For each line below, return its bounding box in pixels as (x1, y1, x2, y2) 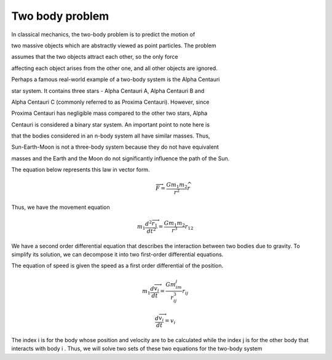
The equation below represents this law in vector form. (11, 166, 150, 173)
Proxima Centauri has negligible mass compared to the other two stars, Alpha (11, 109, 208, 117)
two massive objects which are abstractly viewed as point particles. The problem (11, 42, 216, 49)
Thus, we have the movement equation (11, 203, 110, 211)
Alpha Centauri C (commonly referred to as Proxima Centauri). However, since (11, 98, 210, 106)
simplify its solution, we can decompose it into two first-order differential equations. (11, 251, 224, 258)
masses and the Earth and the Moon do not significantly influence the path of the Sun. (11, 154, 230, 162)
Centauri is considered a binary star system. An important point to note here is (11, 120, 210, 128)
